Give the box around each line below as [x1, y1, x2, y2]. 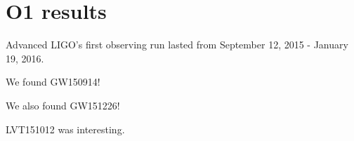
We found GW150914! [6, 74, 100, 89]
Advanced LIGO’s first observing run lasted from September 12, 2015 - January [6, 37, 348, 52]
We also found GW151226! [6, 98, 120, 112]
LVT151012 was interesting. [6, 121, 125, 136]
